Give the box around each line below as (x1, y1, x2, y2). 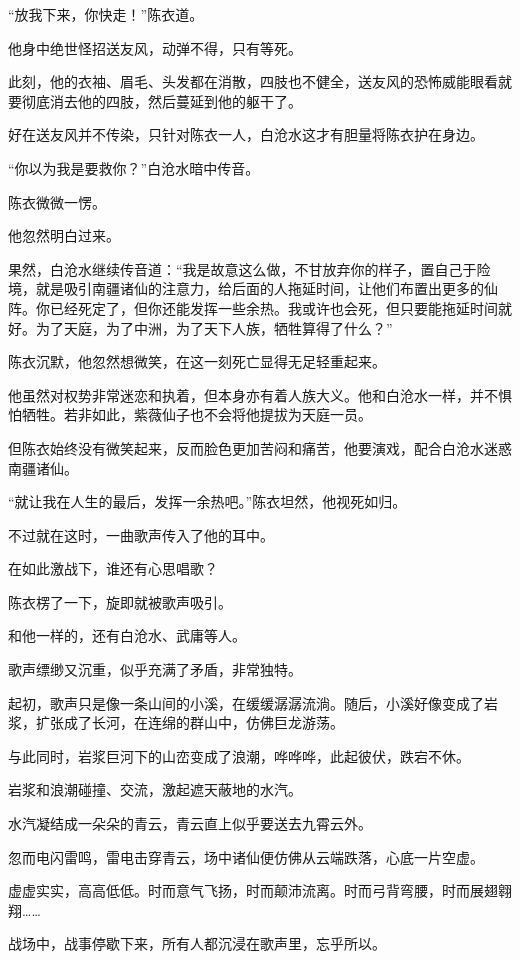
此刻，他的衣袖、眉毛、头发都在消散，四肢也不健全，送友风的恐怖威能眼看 (8, 71, 498, 92)
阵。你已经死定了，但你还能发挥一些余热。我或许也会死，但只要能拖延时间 (8, 297, 498, 318)
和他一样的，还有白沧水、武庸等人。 (8, 625, 246, 646)
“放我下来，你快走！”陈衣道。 (8, 4, 204, 24)
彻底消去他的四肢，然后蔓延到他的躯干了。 (21, 90, 302, 111)
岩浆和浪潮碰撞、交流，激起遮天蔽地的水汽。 (8, 779, 302, 800)
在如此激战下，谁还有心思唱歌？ (8, 558, 218, 579)
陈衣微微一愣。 (8, 191, 106, 212)
